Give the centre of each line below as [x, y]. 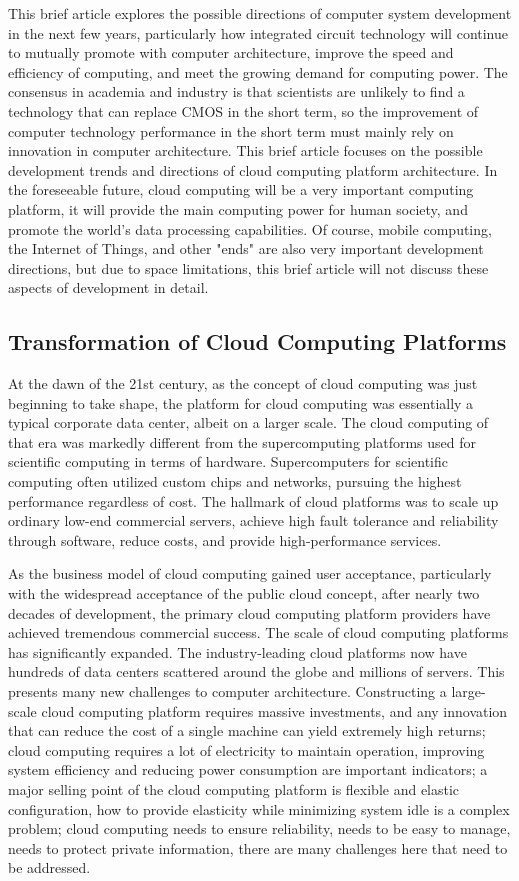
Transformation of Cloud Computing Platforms [257, 341]
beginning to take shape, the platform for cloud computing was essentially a [241, 402]
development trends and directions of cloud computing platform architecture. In [253, 169]
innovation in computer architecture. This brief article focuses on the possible [245, 150]
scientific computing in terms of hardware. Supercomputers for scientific [228, 461]
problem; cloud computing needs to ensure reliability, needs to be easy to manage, [259, 828]
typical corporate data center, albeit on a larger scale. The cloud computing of [248, 422]
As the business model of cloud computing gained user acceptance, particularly [250, 573]
